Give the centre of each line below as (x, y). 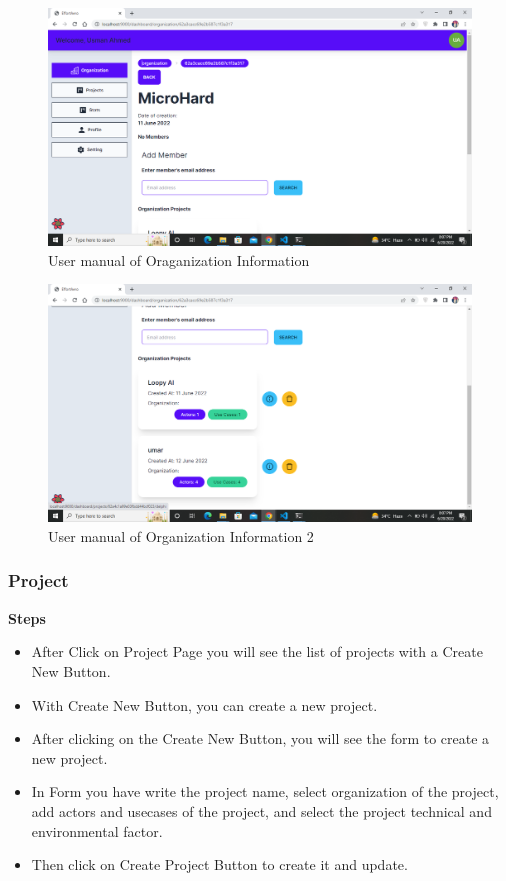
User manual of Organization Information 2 (181, 535)
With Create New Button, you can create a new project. (204, 704)
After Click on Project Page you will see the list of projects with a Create (257, 651)
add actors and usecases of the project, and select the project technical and (261, 810)
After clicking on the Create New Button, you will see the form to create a (260, 738)
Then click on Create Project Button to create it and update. (219, 864)
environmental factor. (97, 830)
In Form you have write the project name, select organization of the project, (265, 791)
